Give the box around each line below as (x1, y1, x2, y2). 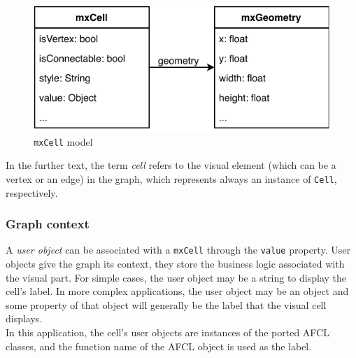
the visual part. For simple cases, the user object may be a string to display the (6, 270, 346, 284)
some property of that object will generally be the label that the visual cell (6, 297, 327, 312)
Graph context (6, 215, 90, 233)
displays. (6, 311, 43, 326)
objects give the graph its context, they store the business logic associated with (6, 256, 345, 270)
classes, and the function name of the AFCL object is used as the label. (6, 338, 312, 353)
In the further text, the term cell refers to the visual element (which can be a (6, 158, 336, 172)
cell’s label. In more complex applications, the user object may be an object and (6, 284, 349, 298)
